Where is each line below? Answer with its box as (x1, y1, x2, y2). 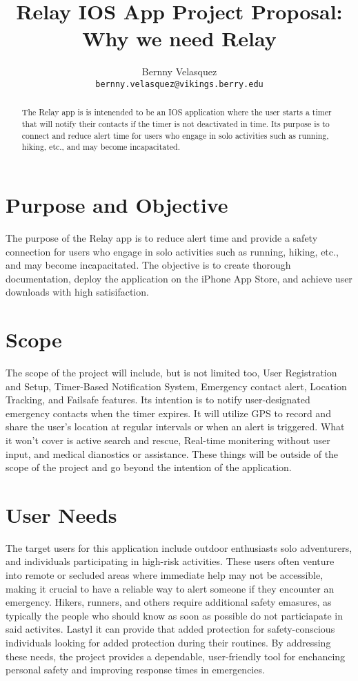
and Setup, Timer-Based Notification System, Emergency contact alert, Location (6, 378, 347, 393)
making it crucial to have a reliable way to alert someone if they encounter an (6, 581, 335, 595)
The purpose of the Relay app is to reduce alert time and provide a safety (6, 230, 318, 244)
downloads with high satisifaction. (6, 285, 149, 299)
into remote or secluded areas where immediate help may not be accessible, (6, 568, 324, 582)
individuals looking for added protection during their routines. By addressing (6, 635, 331, 650)
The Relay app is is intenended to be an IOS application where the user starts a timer (21, 106, 332, 118)
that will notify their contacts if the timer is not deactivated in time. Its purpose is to (21, 118, 330, 130)
